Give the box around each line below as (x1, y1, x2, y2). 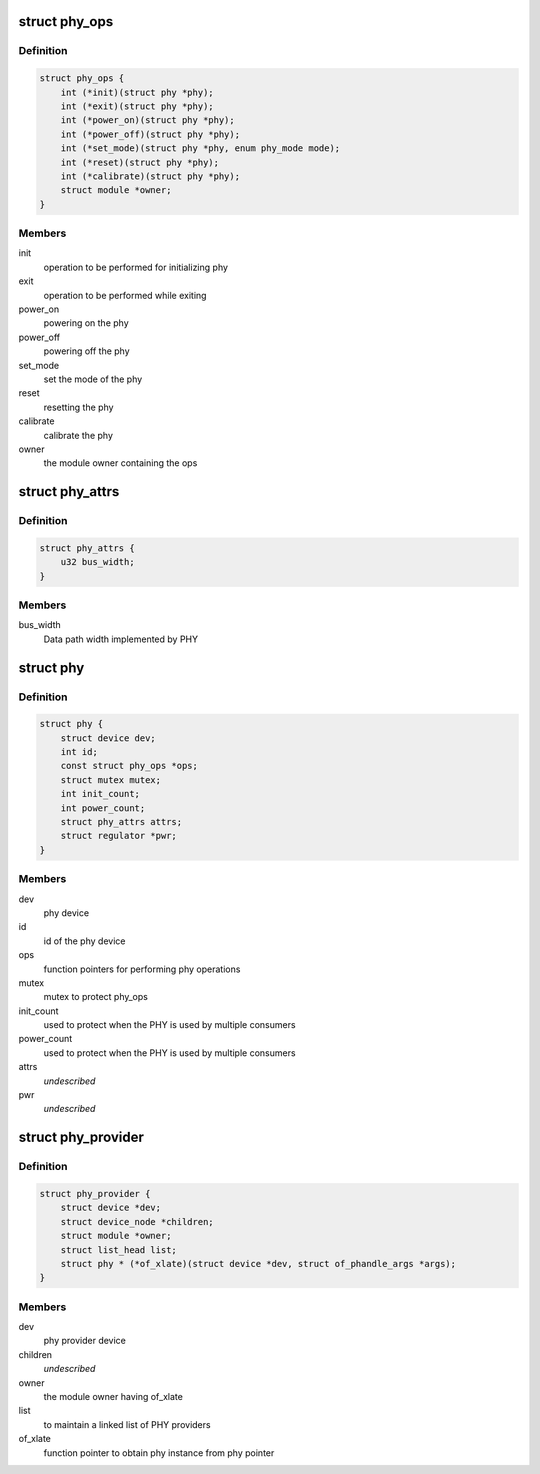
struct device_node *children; (60, 1216, 214, 1227)
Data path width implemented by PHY (43, 633, 199, 645)
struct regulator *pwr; (60, 830, 177, 842)
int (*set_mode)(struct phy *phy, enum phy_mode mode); (60, 143, 341, 154)
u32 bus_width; (60, 556, 135, 568)
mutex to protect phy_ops (43, 991, 149, 1003)
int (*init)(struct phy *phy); (60, 86, 214, 98)
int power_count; (60, 802, 146, 814)
